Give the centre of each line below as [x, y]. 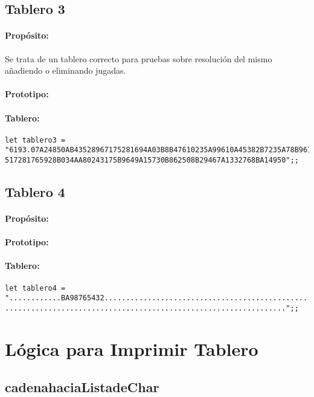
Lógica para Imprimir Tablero [132, 348]
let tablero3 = [35, 140]
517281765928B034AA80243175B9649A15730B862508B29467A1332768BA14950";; [152, 160]
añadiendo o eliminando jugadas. [66, 70]
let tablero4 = [35, 288]
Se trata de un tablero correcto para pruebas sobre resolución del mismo [139, 58]
